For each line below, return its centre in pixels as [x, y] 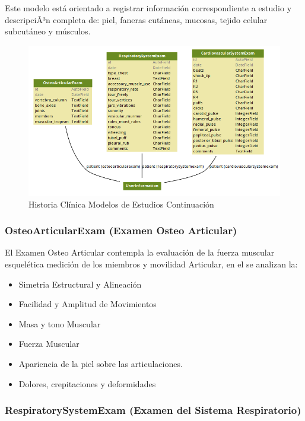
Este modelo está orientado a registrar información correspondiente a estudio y [148, 8]
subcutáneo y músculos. [48, 31]
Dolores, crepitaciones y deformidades [87, 383]
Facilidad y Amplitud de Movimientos [88, 304]
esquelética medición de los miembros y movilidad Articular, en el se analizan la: [151, 264]
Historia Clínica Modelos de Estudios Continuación [121, 204]
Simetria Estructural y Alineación [80, 284]
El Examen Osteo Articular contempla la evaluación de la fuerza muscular [140, 252]
